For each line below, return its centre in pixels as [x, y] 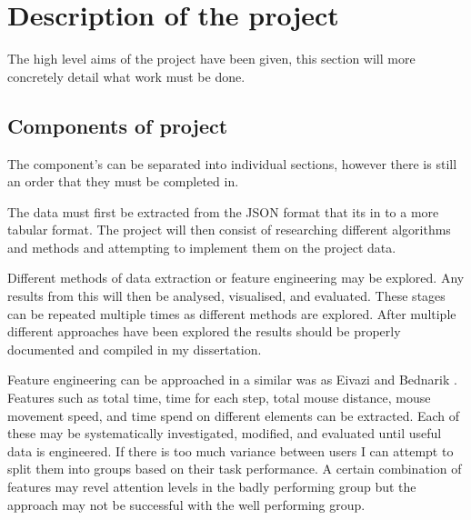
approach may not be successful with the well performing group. [186, 504]
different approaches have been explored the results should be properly [204, 331]
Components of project [118, 125]
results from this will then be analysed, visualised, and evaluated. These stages [226, 296]
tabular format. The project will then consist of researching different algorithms [229, 230]
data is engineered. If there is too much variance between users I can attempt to [230, 450]
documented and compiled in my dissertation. [135, 349]
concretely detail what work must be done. [126, 76]
